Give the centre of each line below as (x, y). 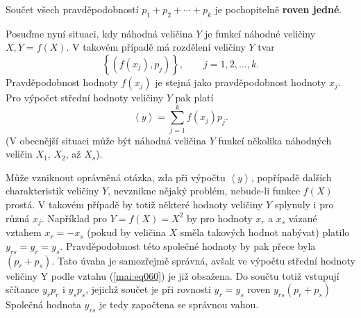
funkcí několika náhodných (275, 140)
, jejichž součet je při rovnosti (148, 289)
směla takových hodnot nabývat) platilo (265, 232)
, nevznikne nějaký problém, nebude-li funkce (204, 191)
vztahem (24, 232)
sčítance (23, 289)
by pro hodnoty (220, 218)
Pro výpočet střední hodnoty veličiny (85, 97)
